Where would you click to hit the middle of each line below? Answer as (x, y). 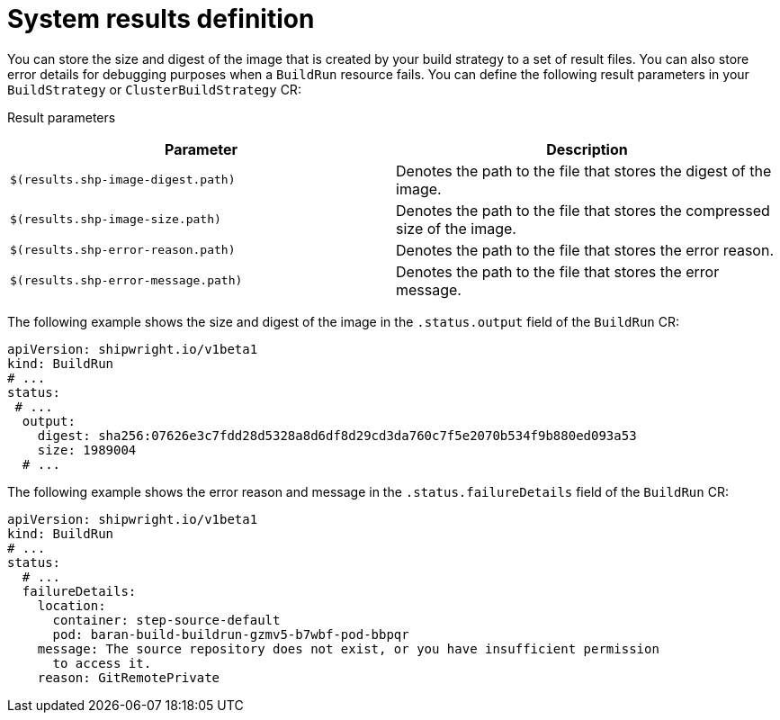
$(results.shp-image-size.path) (116, 220)
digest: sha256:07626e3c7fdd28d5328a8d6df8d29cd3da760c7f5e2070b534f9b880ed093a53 (337, 435)
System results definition (161, 19)
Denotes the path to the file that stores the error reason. (585, 250)
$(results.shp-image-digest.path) (123, 180)
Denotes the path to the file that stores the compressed (583, 210)
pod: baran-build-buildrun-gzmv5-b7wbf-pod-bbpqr (231, 634)
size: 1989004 (87, 450)
